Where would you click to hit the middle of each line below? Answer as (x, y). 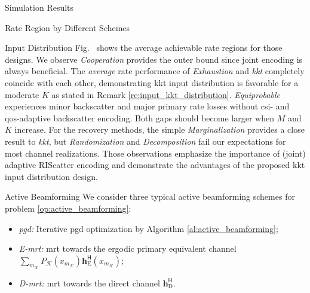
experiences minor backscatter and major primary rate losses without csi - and (147, 106)
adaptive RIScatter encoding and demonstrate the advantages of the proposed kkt (155, 165)
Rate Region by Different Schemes (67, 27)
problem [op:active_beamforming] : (68, 208)
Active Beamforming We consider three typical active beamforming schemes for (150, 196)
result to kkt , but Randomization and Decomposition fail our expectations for (145, 141)
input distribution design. (51, 176)
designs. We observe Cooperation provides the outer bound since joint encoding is (154, 59)
